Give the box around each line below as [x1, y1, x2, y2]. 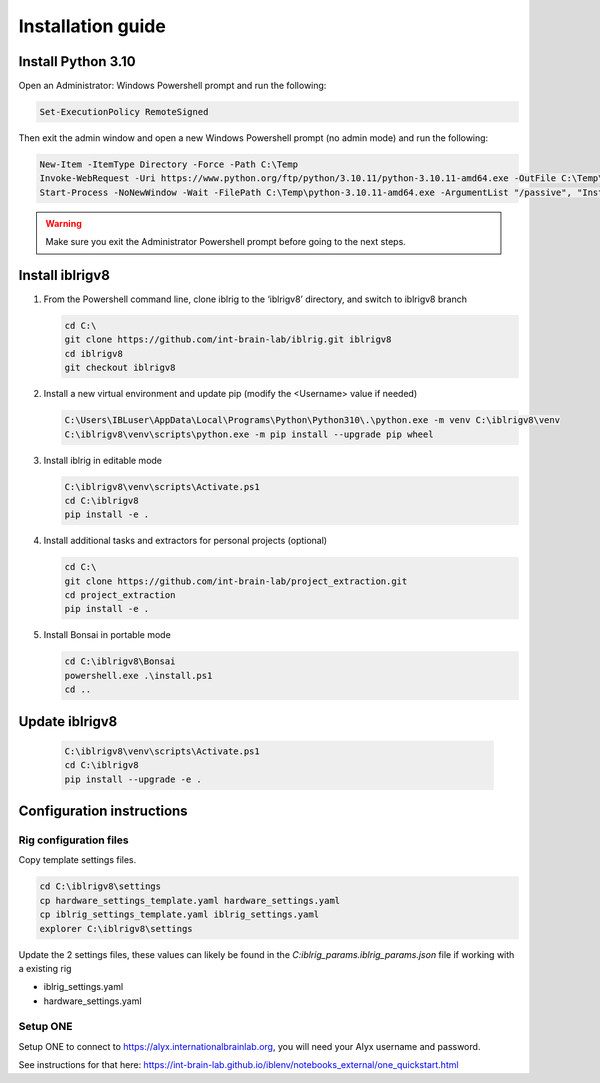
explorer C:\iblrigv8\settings [39, 923, 194, 934]
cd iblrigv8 [64, 348, 124, 359]
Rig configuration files [18, 833, 129, 847]
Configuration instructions [18, 803, 189, 820]
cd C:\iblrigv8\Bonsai [64, 656, 176, 667]
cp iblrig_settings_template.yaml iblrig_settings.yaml [39, 909, 320, 920]
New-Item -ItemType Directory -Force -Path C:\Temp [39, 159, 299, 170]
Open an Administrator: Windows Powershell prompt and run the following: [18, 80, 327, 92]
